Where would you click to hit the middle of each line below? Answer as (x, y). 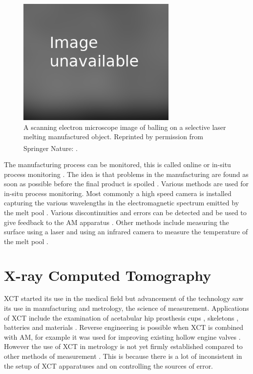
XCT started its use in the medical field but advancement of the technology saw (124, 298)
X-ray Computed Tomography (108, 275)
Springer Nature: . (51, 148)
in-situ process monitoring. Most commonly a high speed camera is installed (118, 193)
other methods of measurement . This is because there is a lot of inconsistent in (123, 356)
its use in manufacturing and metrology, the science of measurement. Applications (126, 308)
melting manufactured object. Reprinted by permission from (114, 137)
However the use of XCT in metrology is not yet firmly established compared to (123, 346)
